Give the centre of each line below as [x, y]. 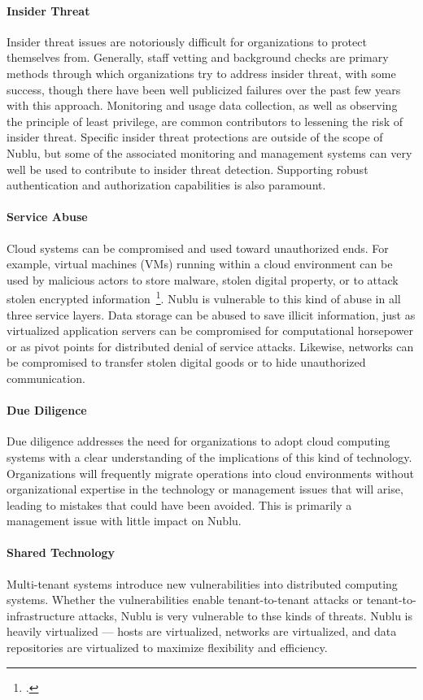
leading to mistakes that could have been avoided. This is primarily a [179, 504]
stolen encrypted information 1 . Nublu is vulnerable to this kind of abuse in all [204, 297]
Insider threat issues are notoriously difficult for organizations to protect [187, 41]
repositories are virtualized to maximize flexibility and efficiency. [167, 648]
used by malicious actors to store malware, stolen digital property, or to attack [203, 279]
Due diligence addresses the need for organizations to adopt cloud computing [198, 441]
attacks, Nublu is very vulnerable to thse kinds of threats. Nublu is [245, 615]
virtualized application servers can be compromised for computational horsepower [210, 330]
